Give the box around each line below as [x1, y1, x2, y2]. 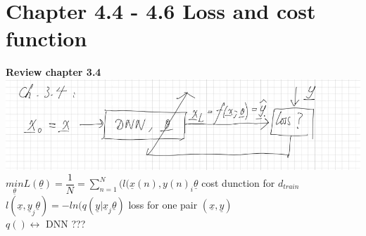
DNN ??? [46, 216, 86, 230]
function [6, 24, 87, 53]
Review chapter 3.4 [6, 65, 101, 79]
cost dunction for [201, 176, 275, 190]
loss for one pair [128, 197, 198, 211]
